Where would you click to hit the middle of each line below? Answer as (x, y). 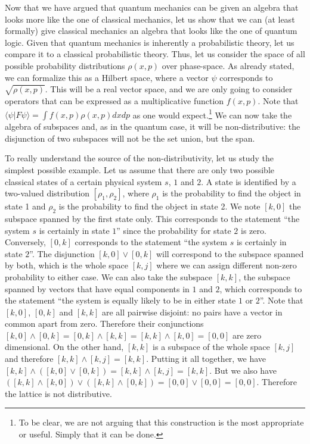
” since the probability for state (174, 230)
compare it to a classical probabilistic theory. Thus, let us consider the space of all (155, 54)
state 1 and (25, 206)
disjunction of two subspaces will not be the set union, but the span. (130, 138)
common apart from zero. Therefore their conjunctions (104, 323)
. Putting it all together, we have (206, 359)
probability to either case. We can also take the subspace (109, 276)
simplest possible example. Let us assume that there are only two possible (140, 169)
